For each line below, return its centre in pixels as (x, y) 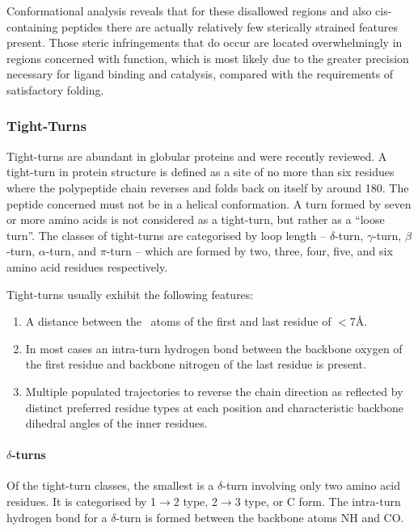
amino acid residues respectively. (87, 266)
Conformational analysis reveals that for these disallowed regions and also (189, 11)
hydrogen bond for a (57, 517)
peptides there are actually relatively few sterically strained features (230, 26)
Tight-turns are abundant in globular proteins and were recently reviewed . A (197, 156)
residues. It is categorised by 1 (82, 501)
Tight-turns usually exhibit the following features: (130, 294)
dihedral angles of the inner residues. (116, 423)
